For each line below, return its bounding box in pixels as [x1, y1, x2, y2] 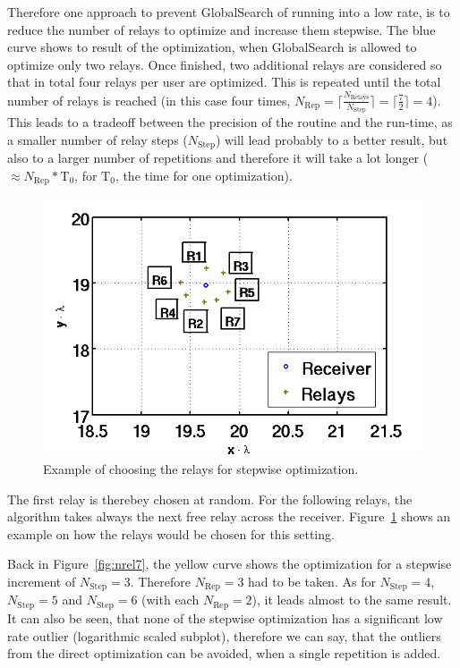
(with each [141, 590, 200, 609]
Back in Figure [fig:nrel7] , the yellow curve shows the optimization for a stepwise [7, 554, 452, 573]
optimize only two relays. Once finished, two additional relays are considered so [7, 55, 442, 73]
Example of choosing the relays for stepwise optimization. [43, 460, 359, 478]
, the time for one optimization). [115, 165, 293, 184]
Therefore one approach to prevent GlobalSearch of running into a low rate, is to [7, 3, 450, 21]
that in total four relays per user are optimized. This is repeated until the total [7, 72, 441, 91]
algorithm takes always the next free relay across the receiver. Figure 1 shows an [7, 507, 451, 526]
